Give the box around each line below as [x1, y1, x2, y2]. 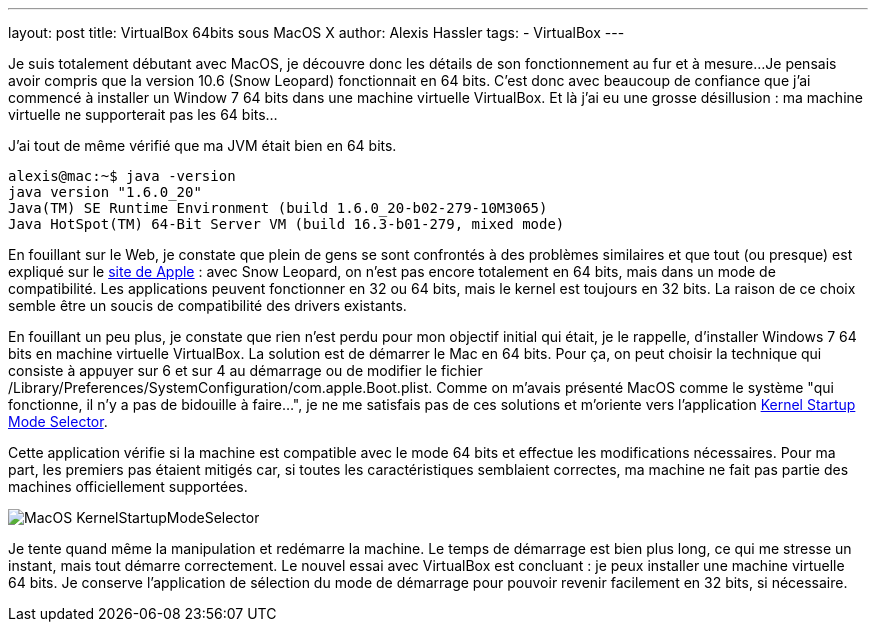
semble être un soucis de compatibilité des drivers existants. [8, 297, 407, 314]
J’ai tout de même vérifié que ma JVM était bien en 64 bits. [8, 137, 397, 154]
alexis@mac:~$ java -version [8, 168, 236, 184]
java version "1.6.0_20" [8, 184, 202, 200]
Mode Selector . [8, 413, 108, 430]
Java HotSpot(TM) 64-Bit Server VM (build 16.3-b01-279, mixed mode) [8, 216, 565, 232]
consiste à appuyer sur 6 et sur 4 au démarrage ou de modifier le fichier [8, 362, 483, 379]
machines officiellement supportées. [8, 478, 248, 495]
